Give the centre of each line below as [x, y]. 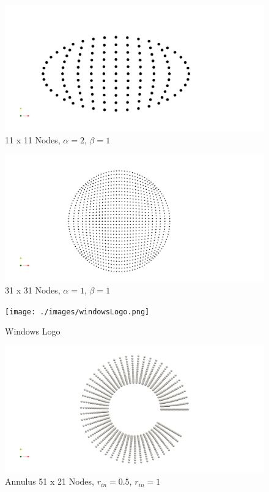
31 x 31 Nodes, [33, 290]
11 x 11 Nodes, [33, 140]
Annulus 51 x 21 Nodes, [50, 481]
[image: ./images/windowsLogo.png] [77, 312]
